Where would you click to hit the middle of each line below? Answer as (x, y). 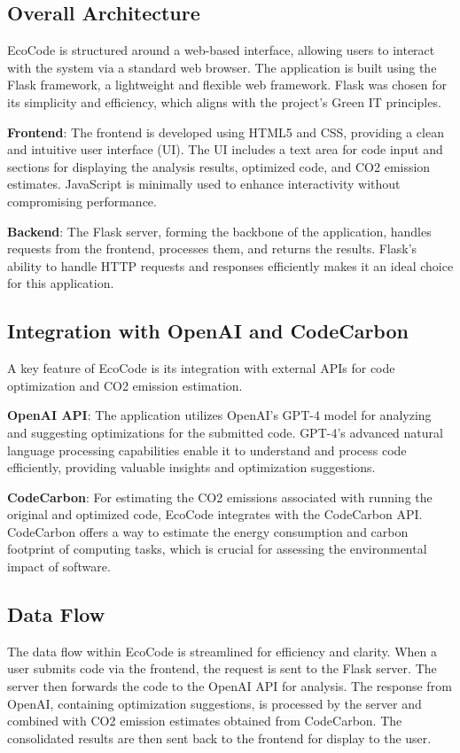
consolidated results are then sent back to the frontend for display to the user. (219, 737)
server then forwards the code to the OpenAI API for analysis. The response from (230, 686)
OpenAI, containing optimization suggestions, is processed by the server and (214, 703)
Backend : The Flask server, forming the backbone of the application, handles (219, 231)
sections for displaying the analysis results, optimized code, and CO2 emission (219, 166)
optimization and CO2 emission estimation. (125, 385)
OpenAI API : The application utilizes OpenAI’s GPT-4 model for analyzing (219, 415)
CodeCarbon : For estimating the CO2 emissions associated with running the (220, 497)
